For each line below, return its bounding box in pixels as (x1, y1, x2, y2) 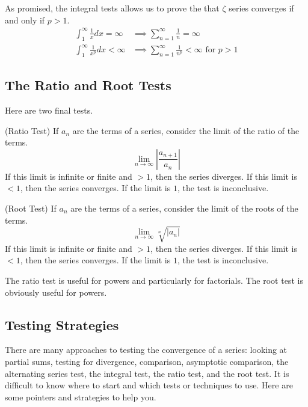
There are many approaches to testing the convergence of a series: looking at (5, 343, 288, 356)
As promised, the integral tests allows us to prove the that (5, 2, 220, 14)
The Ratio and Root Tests (5, 76, 171, 94)
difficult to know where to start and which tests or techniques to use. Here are (5, 379, 293, 391)
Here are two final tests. (5, 104, 93, 117)
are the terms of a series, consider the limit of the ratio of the (72, 124, 300, 136)
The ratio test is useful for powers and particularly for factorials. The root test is (5, 274, 303, 286)
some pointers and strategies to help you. (5, 390, 156, 403)
